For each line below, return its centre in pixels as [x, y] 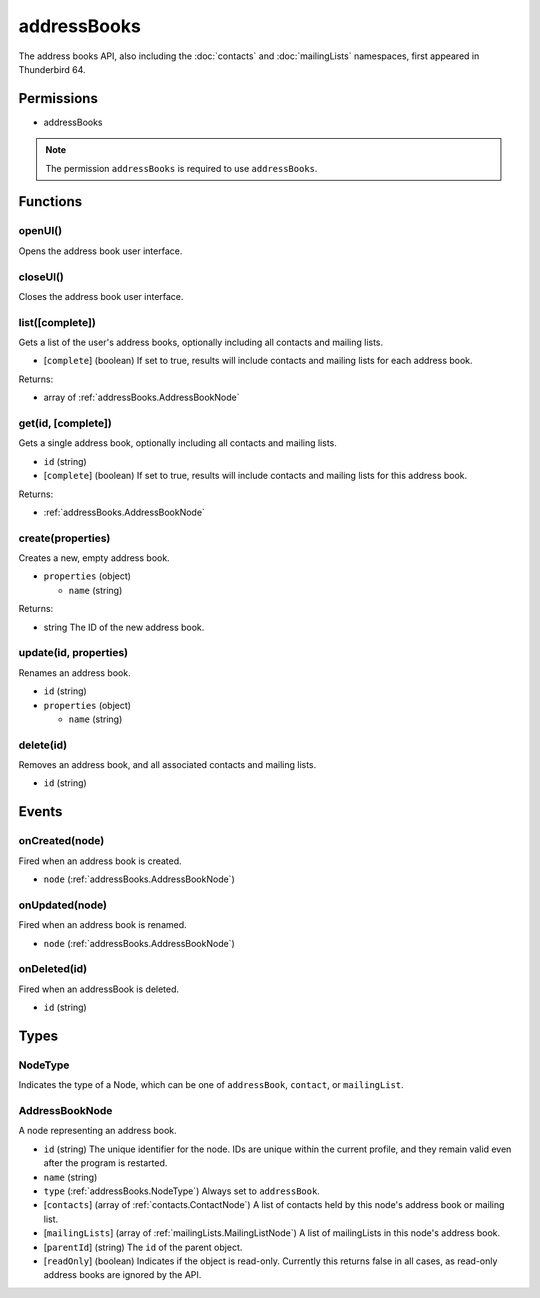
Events [40, 811]
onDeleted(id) [53, 969]
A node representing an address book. [97, 1131]
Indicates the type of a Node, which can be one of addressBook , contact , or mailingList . [211, 1085]
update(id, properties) [73, 653]
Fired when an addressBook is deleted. [99, 989]
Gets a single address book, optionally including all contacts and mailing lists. [177, 443]
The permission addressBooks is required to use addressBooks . [181, 168]
